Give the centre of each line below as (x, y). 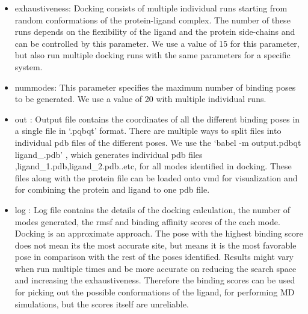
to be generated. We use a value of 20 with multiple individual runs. (140, 99)
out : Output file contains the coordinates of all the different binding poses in (157, 119)
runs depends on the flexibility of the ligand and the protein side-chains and (155, 32)
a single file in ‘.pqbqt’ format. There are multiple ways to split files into (148, 131)
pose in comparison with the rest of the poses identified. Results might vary (154, 257)
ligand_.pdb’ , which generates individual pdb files (109, 154)
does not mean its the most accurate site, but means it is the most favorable (156, 245)
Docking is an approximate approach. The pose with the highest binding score (159, 233)
